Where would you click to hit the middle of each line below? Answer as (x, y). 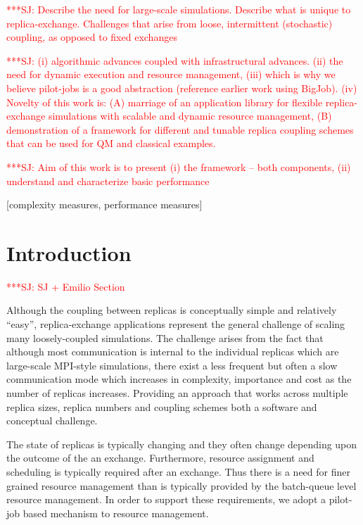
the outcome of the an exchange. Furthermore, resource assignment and (160, 458)
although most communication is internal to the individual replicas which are (173, 352)
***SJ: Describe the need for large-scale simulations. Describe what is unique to (179, 9)
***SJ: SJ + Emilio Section (66, 286)
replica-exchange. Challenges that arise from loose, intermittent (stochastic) (170, 23)
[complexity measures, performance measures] (104, 204)
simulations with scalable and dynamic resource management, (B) (190, 116)
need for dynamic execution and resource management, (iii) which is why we (171, 74)
